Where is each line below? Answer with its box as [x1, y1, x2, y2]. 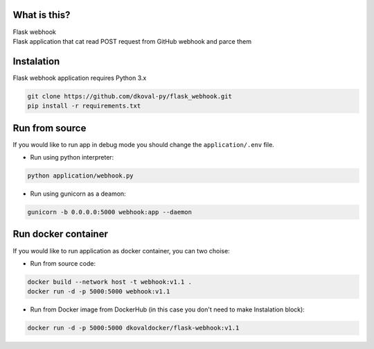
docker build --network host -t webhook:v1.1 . [27, 278, 192, 286]
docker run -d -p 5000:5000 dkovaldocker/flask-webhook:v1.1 [27, 324, 240, 332]
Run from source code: [30, 259, 96, 267]
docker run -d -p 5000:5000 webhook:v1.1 [27, 288, 170, 296]
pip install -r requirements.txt [27, 102, 141, 110]
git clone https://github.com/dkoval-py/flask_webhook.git [27, 92, 232, 100]
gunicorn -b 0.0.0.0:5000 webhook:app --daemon [27, 208, 192, 216]
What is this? [12, 9, 71, 21]
